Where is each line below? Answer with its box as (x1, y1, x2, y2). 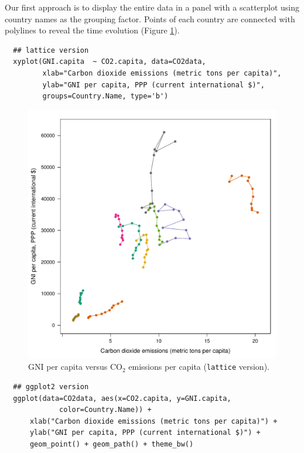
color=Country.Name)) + (59, 406, 152, 414)
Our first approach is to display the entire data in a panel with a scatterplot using (5, 1, 300, 13)
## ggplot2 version (13, 383, 89, 391)
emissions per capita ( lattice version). (128, 360, 269, 373)
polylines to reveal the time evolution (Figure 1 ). (5, 24, 180, 36)
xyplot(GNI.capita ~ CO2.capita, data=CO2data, (13, 57, 206, 66)
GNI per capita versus (28, 360, 108, 373)
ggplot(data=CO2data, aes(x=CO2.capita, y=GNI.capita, (13, 394, 231, 403)
